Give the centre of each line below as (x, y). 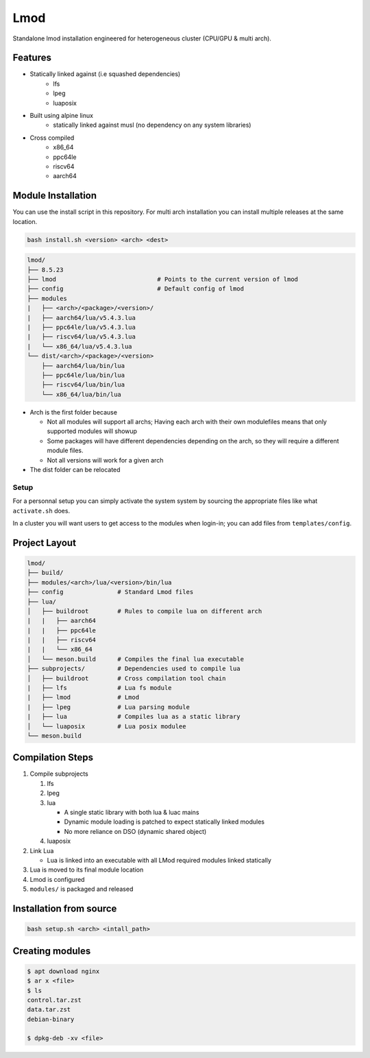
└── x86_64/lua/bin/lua (81, 394)
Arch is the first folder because (74, 412)
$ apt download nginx (63, 971)
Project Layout (45, 542)
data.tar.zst (49, 1010)
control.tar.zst (54, 1000)
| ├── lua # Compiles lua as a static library (134, 717)
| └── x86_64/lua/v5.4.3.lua (80, 346)
